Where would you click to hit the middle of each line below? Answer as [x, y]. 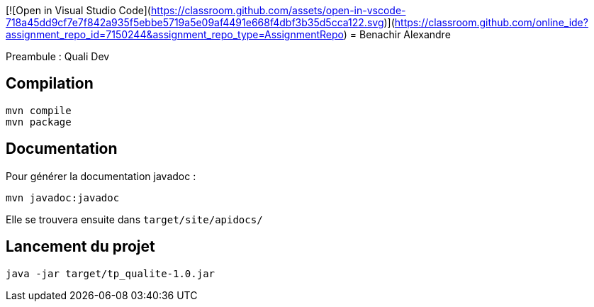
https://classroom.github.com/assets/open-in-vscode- [278, 10]
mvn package [39, 122]
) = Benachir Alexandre [397, 34]
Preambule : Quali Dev [58, 56]
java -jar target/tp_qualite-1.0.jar [111, 273]
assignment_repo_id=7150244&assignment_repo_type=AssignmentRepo [175, 34]
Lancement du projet [80, 247]
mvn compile [39, 110]
